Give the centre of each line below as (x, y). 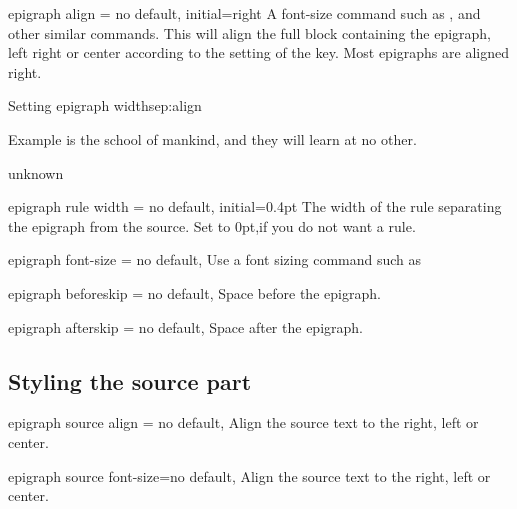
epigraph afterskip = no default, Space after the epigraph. (185, 326)
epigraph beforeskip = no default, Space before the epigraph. (194, 292)
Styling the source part (130, 380)
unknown (36, 172)
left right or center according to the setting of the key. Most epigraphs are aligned (258, 52)
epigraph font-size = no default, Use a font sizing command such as (215, 259)
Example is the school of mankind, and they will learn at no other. (212, 138)
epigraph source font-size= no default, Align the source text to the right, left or (249, 475)
